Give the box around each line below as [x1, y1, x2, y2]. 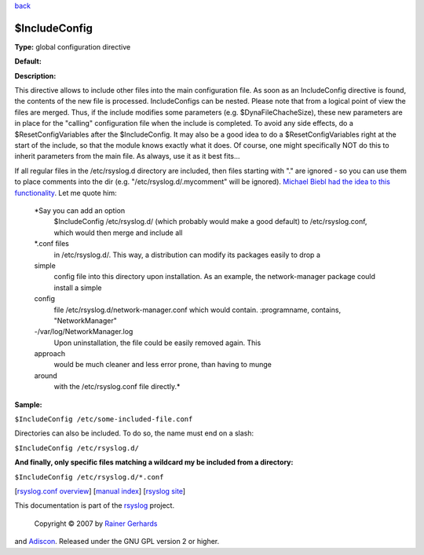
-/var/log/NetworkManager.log [34, 327, 133, 336]
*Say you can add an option [34, 205, 126, 215]
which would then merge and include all [53, 228, 183, 237]
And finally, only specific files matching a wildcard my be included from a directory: [14, 458, 294, 467]
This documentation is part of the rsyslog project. [14, 501, 175, 510]
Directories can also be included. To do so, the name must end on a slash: [14, 428, 254, 438]
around [34, 370, 58, 380]
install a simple [53, 283, 102, 292]
